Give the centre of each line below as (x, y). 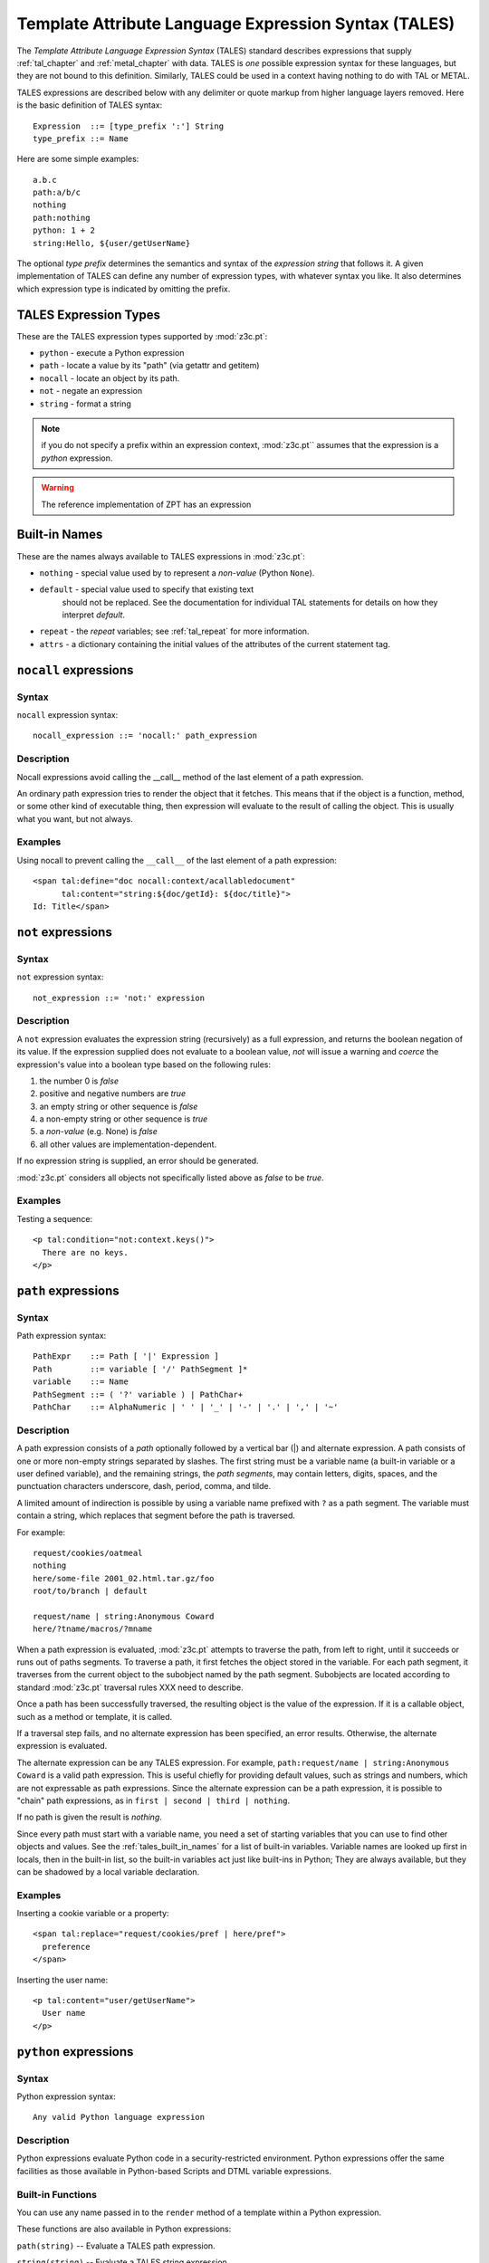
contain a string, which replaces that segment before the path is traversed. (156, 1515)
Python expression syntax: (67, 2096)
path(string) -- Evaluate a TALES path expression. (116, 2246)
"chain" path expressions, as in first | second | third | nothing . (153, 1800)
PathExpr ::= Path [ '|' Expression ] (126, 1356)
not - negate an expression (91, 391)
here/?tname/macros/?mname (93, 1629)
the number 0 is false (79, 1081)
